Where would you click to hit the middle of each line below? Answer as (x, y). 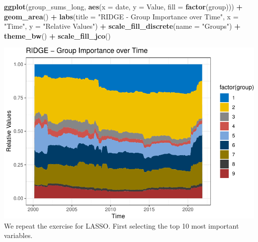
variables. (18, 235)
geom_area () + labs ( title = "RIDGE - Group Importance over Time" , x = (121, 16)
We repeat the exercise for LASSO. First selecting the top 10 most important (122, 225)
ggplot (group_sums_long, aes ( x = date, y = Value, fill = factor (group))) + (123, 6)
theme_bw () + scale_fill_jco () (57, 35)
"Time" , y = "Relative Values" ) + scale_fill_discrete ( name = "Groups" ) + (122, 26)
